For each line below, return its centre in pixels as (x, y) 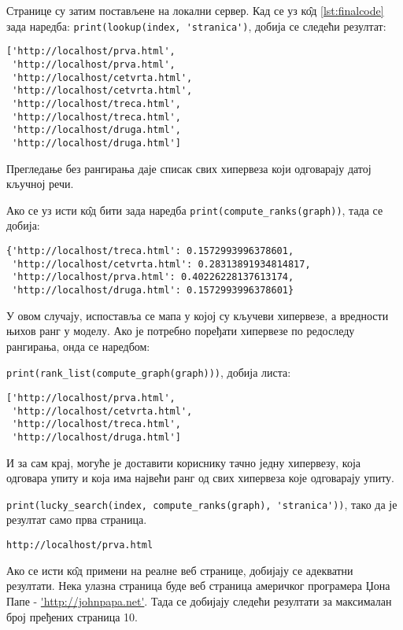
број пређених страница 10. (72, 616)
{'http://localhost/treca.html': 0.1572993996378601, (150, 251)
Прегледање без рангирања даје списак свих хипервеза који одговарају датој (189, 168)
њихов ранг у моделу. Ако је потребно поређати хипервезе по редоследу (181, 331)
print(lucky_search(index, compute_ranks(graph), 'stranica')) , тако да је (202, 504)
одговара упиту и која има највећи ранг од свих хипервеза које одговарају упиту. (201, 478)
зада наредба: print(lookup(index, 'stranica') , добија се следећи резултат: (196, 26)
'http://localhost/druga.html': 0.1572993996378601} (153, 290)
